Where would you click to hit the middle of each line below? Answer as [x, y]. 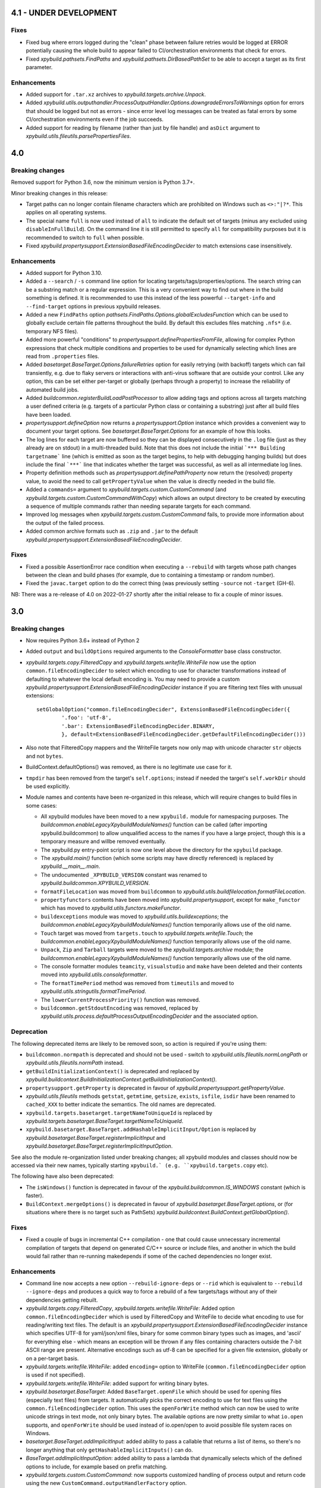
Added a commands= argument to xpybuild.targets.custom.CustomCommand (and [126, 490]
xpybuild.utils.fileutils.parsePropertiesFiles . [78, 136]
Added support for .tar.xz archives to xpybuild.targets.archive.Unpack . [116, 95]
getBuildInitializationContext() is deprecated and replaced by [113, 1071]
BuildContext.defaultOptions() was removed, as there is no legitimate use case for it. [129, 767]
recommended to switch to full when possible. [85, 237]
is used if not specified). [56, 1375]
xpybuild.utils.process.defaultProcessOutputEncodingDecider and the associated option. [150, 1016]
